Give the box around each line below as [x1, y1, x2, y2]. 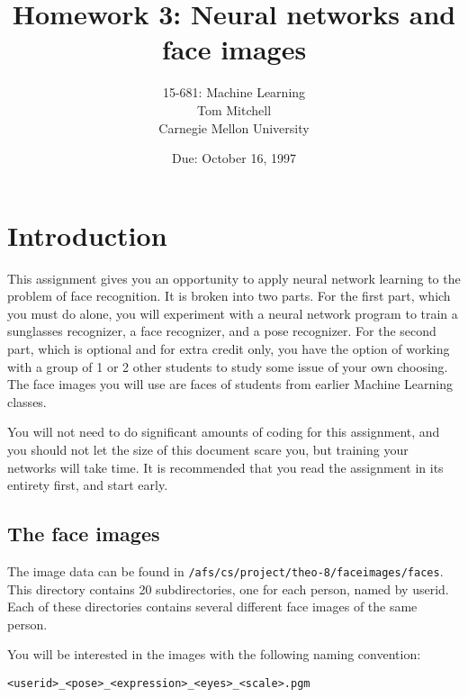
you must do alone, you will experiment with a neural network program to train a [7, 303, 458, 322]
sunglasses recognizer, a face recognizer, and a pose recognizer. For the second [7, 321, 436, 340]
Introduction [7, 216, 167, 253]
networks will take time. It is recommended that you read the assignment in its [7, 457, 444, 476]
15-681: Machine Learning [162, 83, 306, 102]
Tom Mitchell [196, 100, 272, 119]
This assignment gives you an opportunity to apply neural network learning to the [7, 268, 461, 287]
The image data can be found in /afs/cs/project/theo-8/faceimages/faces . [7, 561, 444, 580]
